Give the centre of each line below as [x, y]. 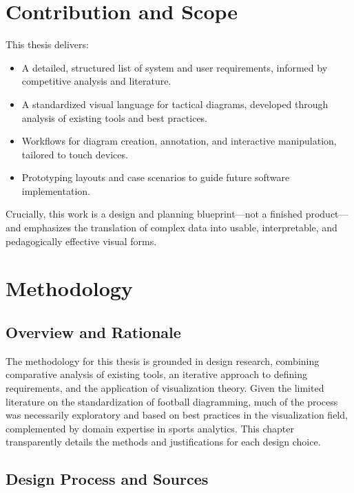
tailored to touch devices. [75, 154]
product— [327, 214]
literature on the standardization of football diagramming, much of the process [172, 401]
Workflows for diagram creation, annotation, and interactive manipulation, [179, 141]
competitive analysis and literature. [96, 81]
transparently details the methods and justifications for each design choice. [163, 442]
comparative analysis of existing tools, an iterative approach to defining [156, 374]
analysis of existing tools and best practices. [115, 117]
